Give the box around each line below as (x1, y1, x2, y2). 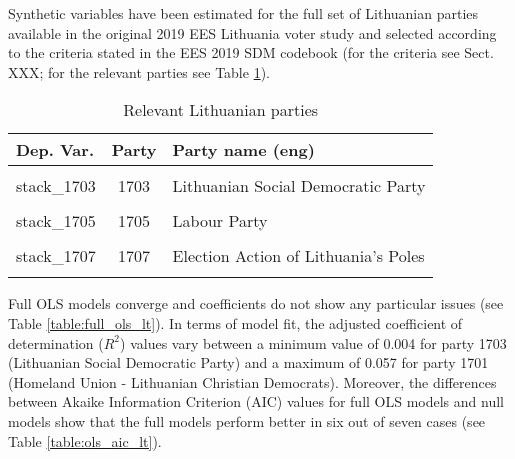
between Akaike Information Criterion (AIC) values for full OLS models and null (8, 391, 504, 412)
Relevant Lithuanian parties (123, 98, 319, 122)
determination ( (8, 332, 104, 353)
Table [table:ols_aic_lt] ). (8, 430, 162, 451)
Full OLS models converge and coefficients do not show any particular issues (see (8, 293, 504, 314)
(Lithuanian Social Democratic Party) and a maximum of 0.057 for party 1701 (8, 352, 489, 373)
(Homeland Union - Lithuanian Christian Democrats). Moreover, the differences (8, 371, 497, 392)
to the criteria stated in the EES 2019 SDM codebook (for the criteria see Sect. (8, 42, 494, 63)
